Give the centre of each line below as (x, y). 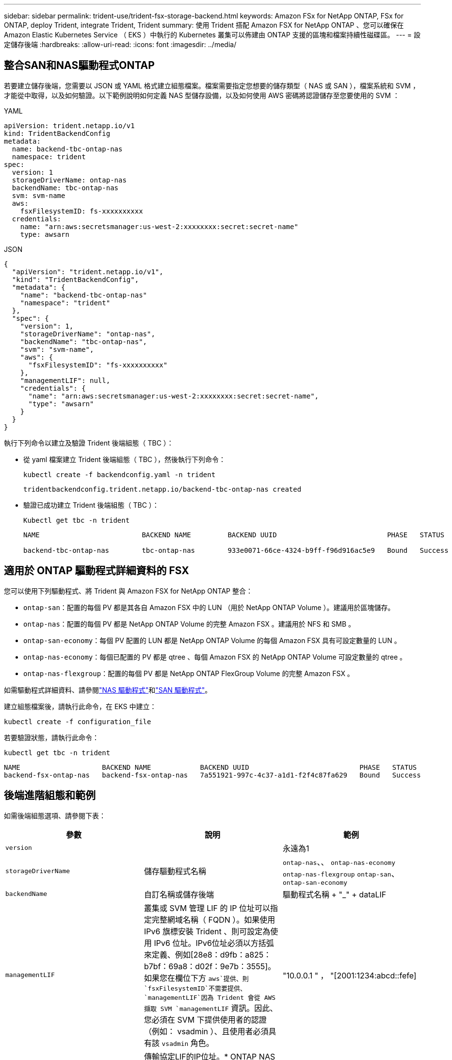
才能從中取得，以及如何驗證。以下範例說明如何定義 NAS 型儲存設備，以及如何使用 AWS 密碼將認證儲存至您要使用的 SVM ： (202, 95)
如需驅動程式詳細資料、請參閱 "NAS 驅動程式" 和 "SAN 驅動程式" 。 (108, 690)
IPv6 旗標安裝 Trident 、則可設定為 (207, 931)
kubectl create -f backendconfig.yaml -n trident (120, 474)
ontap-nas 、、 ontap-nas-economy (339, 862)
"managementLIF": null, (65, 380)
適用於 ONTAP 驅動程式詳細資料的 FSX (97, 571)
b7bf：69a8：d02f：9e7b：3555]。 (210, 966)
